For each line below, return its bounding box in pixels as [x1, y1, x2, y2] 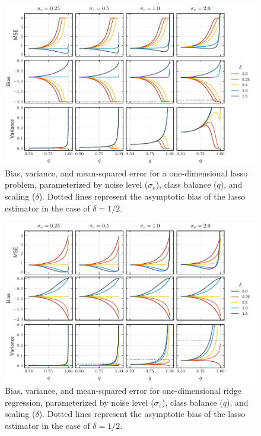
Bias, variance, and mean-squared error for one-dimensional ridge [5, 384, 241, 396]
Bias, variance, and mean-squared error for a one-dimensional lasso [5, 166, 248, 179]
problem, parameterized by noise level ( [5, 178, 148, 191]
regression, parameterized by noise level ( [5, 396, 154, 408]
